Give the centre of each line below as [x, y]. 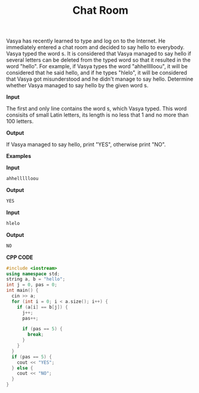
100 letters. [20, 121]
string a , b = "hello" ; [36, 279]
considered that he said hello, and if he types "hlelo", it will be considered [97, 73]
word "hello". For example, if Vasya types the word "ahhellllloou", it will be [97, 66]
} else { [22, 368]
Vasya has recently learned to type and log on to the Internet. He [86, 41]
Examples [19, 156]
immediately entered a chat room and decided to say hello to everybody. [95, 47]
